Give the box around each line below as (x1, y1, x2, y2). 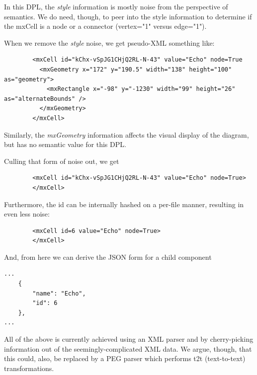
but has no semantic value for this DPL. (4, 139, 126, 150)
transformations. (4, 363, 54, 373)
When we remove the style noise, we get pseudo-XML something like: (4, 37, 215, 48)
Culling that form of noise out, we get (4, 155, 119, 166)
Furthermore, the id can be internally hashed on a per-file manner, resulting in (4, 199, 244, 209)
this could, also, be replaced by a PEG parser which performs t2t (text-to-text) (4, 353, 246, 364)
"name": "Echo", (32, 290, 86, 297)
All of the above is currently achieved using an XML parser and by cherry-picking (4, 334, 254, 344)
